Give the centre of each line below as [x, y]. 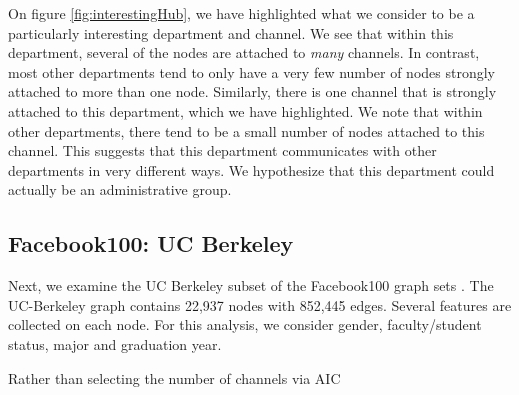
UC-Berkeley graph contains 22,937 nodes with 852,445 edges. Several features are [260, 304]
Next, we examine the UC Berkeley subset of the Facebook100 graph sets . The [251, 285]
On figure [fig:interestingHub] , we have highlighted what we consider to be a [241, 13]
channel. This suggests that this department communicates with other [222, 150]
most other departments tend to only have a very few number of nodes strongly [251, 71]
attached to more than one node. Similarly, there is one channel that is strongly [252, 91]
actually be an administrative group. [120, 189]
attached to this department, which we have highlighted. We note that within [245, 110]
